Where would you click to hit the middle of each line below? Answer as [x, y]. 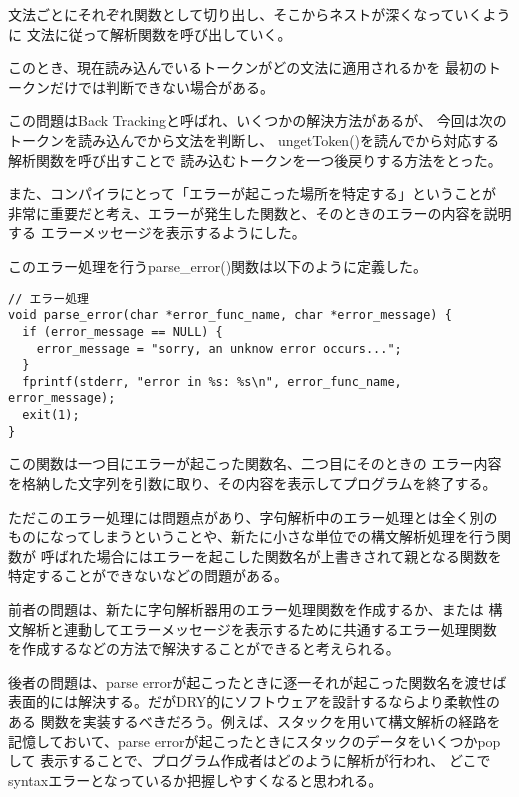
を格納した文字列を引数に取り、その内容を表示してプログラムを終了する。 [252, 483]
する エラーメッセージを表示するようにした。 [157, 232]
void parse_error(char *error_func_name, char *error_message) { [230, 315]
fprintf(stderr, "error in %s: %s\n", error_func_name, [212, 381]
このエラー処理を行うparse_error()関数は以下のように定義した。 [218, 265]
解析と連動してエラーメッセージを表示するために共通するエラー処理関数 [259, 628]
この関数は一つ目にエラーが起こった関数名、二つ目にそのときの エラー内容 [255, 463]
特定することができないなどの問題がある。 [148, 575]
